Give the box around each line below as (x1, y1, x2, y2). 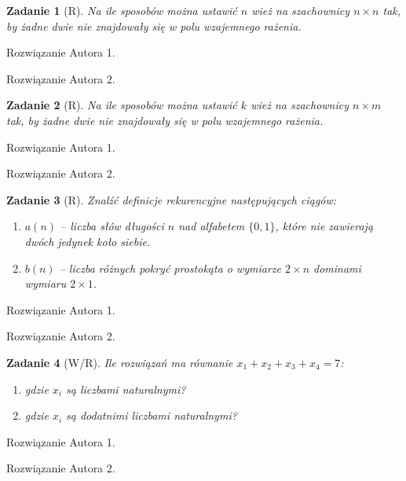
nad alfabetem (178, 218, 245, 234)
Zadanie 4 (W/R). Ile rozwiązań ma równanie (6, 354, 233, 370)
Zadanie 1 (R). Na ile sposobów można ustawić (6, 2, 237, 18)
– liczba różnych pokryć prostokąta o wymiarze (59, 259, 282, 276)
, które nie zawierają (275, 218, 374, 234)
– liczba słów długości (60, 218, 164, 234)
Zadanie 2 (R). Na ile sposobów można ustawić (6, 97, 237, 113)
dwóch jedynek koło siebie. (24, 233, 151, 249)
